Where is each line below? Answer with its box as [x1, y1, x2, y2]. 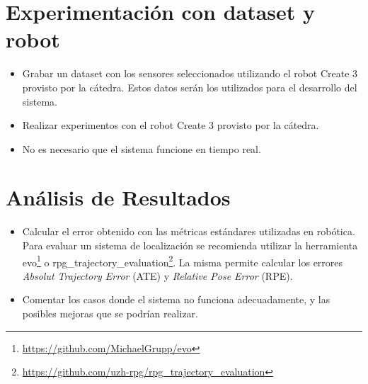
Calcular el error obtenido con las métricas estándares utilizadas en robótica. [22, 224, 355, 239]
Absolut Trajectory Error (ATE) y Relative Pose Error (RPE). [22, 268, 293, 283]
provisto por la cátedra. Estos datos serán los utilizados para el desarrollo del [22, 79, 357, 94]
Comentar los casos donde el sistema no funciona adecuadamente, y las [22, 292, 330, 307]
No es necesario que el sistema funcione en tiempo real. [22, 141, 261, 156]
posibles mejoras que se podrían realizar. [22, 306, 198, 321]
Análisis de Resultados [6, 183, 231, 212]
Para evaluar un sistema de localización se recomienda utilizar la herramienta [22, 238, 358, 252]
